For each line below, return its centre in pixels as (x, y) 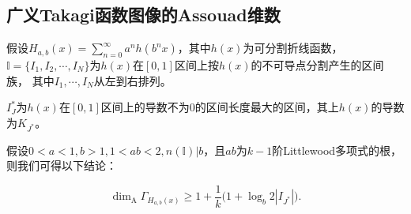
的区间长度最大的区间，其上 (267, 107)
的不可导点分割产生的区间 (317, 65)
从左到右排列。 (132, 80)
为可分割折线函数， (293, 48)
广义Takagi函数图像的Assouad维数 (143, 15)
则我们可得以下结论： (62, 165)
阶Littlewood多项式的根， (337, 150)
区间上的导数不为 (145, 107)
